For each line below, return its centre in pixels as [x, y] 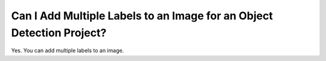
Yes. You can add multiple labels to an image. [68, 51]
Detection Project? [59, 33]
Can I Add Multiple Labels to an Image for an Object [142, 16]
